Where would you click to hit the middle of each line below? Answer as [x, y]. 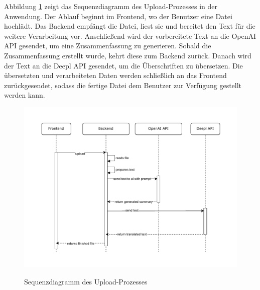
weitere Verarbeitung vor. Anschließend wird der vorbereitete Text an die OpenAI [130, 35]
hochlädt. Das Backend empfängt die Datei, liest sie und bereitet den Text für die [130, 26]
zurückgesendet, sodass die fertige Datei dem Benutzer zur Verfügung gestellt [123, 85]
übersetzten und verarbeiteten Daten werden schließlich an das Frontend [115, 75]
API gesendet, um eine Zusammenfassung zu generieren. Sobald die [108, 46]
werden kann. [25, 95]
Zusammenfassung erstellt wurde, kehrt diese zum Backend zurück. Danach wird [128, 55]
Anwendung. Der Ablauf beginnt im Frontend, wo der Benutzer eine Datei [118, 16]
